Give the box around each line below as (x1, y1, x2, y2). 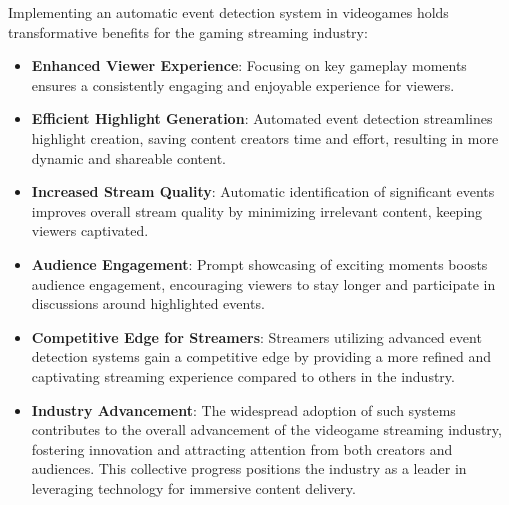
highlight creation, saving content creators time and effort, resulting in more (31, 127, 499, 148)
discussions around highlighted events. (31, 293, 265, 314)
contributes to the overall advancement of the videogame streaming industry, (31, 419, 502, 440)
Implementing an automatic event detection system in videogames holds (8, 2, 449, 22)
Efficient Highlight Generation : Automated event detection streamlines (31, 108, 493, 129)
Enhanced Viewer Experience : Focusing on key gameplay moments (31, 55, 467, 76)
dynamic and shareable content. (31, 147, 226, 168)
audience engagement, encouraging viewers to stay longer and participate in (31, 273, 496, 294)
